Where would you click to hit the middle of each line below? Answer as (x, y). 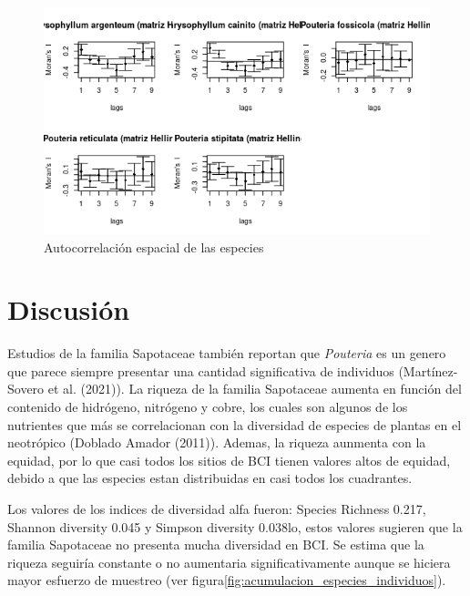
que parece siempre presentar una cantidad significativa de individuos (201, 370)
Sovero (26, 389)
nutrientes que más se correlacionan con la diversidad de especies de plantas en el (235, 424)
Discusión (69, 309)
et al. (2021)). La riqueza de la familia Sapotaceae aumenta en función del (255, 389)
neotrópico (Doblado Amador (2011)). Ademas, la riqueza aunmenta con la (217, 442)
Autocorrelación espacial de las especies (154, 247)
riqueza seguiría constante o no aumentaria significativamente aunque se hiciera (229, 562)
